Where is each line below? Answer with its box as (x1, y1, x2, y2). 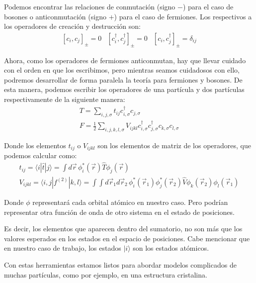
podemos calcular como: (4, 150, 77, 161)
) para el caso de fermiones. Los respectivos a (114, 11, 252, 21)
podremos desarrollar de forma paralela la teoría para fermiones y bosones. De (4, 74, 243, 85)
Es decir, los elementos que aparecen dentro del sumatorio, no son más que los (4, 223, 243, 234)
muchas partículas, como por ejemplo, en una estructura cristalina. (4, 269, 207, 280)
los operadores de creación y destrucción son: (4, 21, 141, 31)
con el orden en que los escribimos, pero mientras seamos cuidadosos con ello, (4, 65, 240, 75)
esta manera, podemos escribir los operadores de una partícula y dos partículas (4, 84, 245, 94)
